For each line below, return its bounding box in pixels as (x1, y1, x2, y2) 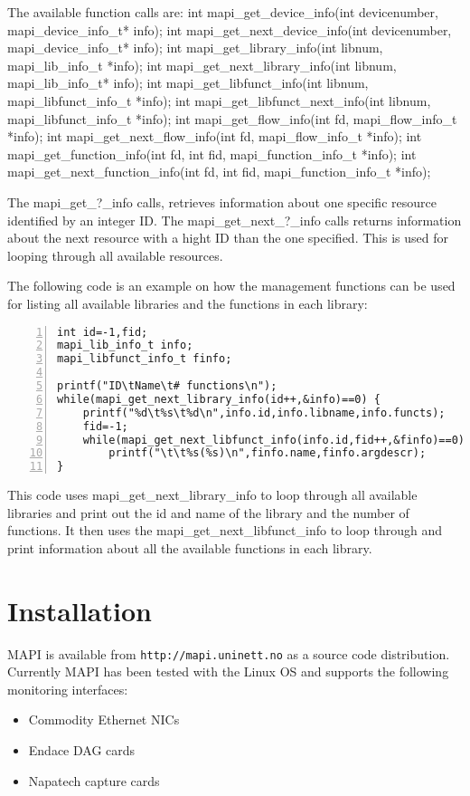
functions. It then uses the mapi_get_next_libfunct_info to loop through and (7, 521, 443, 540)
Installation (7, 591, 152, 628)
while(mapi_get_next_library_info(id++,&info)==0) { (57, 392, 381, 406)
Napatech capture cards (28, 771, 160, 790)
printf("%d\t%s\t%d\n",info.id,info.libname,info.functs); (82, 406, 446, 419)
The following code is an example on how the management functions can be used (7, 276, 456, 295)
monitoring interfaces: (7, 679, 128, 698)
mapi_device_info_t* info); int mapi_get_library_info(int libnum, (7, 38, 383, 57)
